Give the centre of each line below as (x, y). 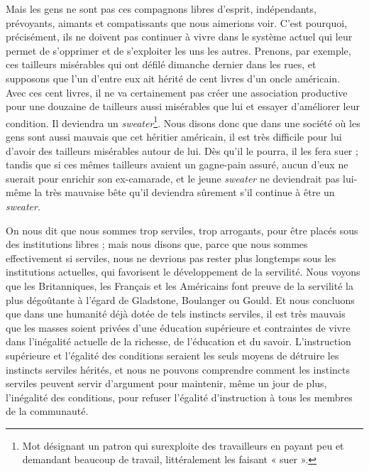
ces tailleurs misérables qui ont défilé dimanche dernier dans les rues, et (161, 64)
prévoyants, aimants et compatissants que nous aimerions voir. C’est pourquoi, (177, 22)
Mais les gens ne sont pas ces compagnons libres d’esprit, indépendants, (161, 9)
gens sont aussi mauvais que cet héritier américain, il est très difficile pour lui (174, 136)
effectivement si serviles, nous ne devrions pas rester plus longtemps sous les (171, 258)
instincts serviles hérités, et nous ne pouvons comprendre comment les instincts (178, 369)
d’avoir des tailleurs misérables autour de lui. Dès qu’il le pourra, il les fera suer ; (182, 150)
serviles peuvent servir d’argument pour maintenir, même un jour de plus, (166, 383)
